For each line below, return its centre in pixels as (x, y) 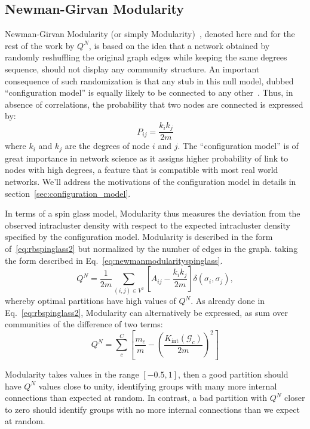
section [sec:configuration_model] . (68, 193)
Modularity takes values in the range (72, 374)
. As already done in (228, 301)
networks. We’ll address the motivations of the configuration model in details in (151, 182)
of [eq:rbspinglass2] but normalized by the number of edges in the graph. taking (151, 249)
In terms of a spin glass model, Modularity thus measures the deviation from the (153, 213)
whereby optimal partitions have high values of (90, 301)
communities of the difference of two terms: (84, 324)
